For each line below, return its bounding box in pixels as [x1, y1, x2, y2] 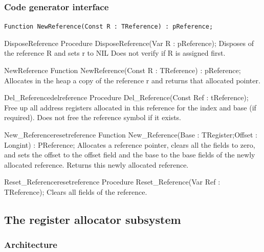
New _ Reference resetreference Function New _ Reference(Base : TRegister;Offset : [4, 129, 257, 140]
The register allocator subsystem [4, 211, 181, 227]
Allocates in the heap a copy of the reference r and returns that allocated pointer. [4, 75, 260, 85]
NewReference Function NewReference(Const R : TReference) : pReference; [4, 65, 241, 76]
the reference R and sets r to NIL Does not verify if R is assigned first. [4, 48, 226, 58]
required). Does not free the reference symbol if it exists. [4, 112, 182, 123]
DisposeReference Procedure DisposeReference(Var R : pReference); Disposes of [4, 37, 254, 48]
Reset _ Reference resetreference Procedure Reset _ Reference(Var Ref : [4, 176, 221, 187]
